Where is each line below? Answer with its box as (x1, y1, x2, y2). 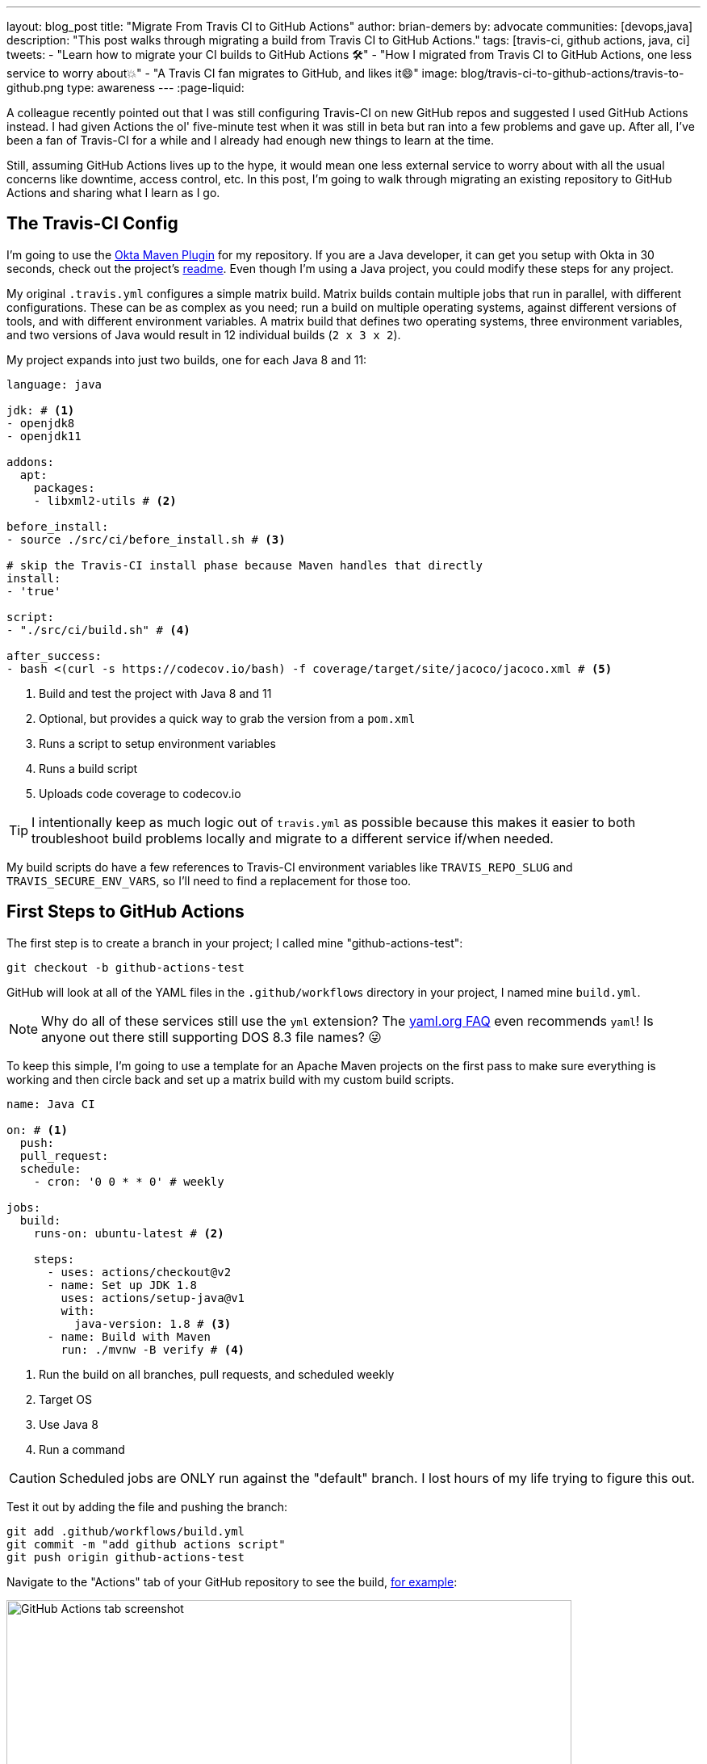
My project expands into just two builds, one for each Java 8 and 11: (6, 352, 367, 367)
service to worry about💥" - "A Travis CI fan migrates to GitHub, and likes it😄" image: (6, 66, 458, 80)
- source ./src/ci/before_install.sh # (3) (6, 532, 286, 546)
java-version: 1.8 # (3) (74, 1317, 232, 1330)
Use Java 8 (39, 1417, 98, 1431)
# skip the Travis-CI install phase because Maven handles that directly (6, 558, 483, 572)
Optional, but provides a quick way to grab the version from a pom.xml (39, 711, 416, 725)
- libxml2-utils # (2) (33, 493, 177, 507)
